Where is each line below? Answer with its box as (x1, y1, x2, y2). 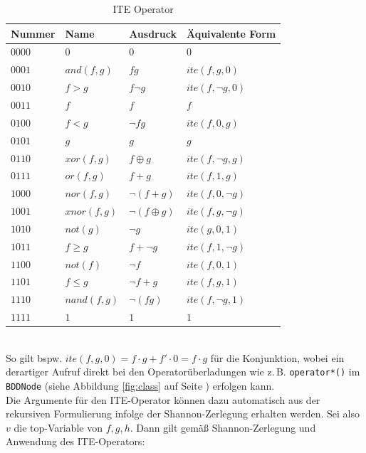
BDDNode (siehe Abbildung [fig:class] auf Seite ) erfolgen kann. (6, 378, 275, 393)
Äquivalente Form (186, 26, 276, 41)
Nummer (11, 26, 56, 41)
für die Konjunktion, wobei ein (210, 350, 345, 365)
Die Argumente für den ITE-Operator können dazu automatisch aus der (6, 392, 320, 407)
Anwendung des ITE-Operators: (6, 434, 145, 449)
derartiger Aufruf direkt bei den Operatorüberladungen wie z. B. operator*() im (6, 364, 360, 379)
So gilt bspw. (6, 350, 63, 365)
